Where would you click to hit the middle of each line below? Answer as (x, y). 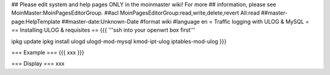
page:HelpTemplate (36, 21)
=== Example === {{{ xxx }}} (48, 52)
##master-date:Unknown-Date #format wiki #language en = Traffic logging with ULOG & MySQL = (185, 21)
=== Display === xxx (38, 63)
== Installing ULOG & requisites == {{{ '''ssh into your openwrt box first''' (103, 30)
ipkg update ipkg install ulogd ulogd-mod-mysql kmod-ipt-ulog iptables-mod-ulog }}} (119, 41)
